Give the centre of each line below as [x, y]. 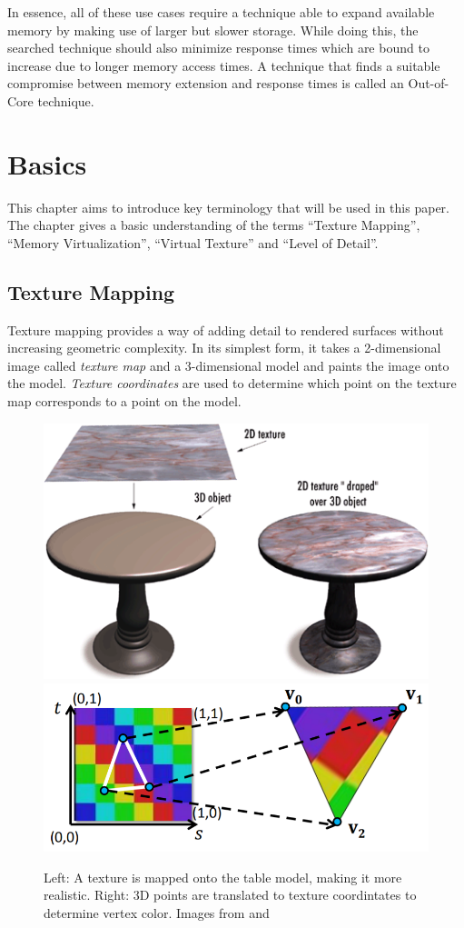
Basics [47, 163]
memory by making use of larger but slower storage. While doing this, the [213, 30]
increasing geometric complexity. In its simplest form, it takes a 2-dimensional [224, 348]
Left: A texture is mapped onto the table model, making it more [223, 877]
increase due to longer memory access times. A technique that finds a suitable [224, 65]
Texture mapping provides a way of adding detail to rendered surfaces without [226, 329]
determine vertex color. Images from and [157, 912]
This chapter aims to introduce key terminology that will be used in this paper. [228, 207]
